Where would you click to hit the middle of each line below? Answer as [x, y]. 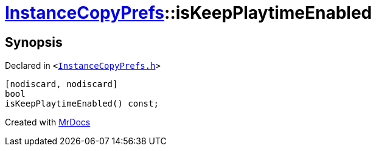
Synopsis [34, 42]
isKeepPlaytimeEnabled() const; [82, 104]
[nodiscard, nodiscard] [61, 84]
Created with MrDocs [48, 122]
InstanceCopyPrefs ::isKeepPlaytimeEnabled [189, 13]
